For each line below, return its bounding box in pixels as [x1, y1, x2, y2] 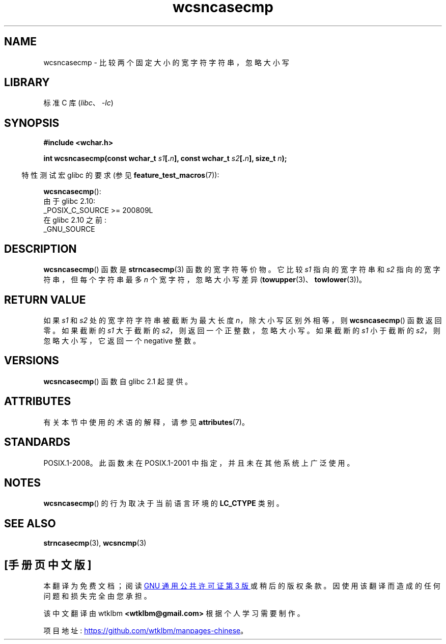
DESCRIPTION [4, 242, 77, 255]
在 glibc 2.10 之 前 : [43, 216, 106, 225]
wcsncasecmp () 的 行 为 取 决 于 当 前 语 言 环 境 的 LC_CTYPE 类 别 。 [43, 499, 284, 508]
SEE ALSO [4, 517, 56, 530]
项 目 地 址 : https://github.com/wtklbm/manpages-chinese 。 [43, 626, 248, 635]
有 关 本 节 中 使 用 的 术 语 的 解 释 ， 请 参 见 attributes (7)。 [43, 417, 249, 426]
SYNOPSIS [4, 116, 60, 129]
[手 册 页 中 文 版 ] [4, 558, 92, 571]
